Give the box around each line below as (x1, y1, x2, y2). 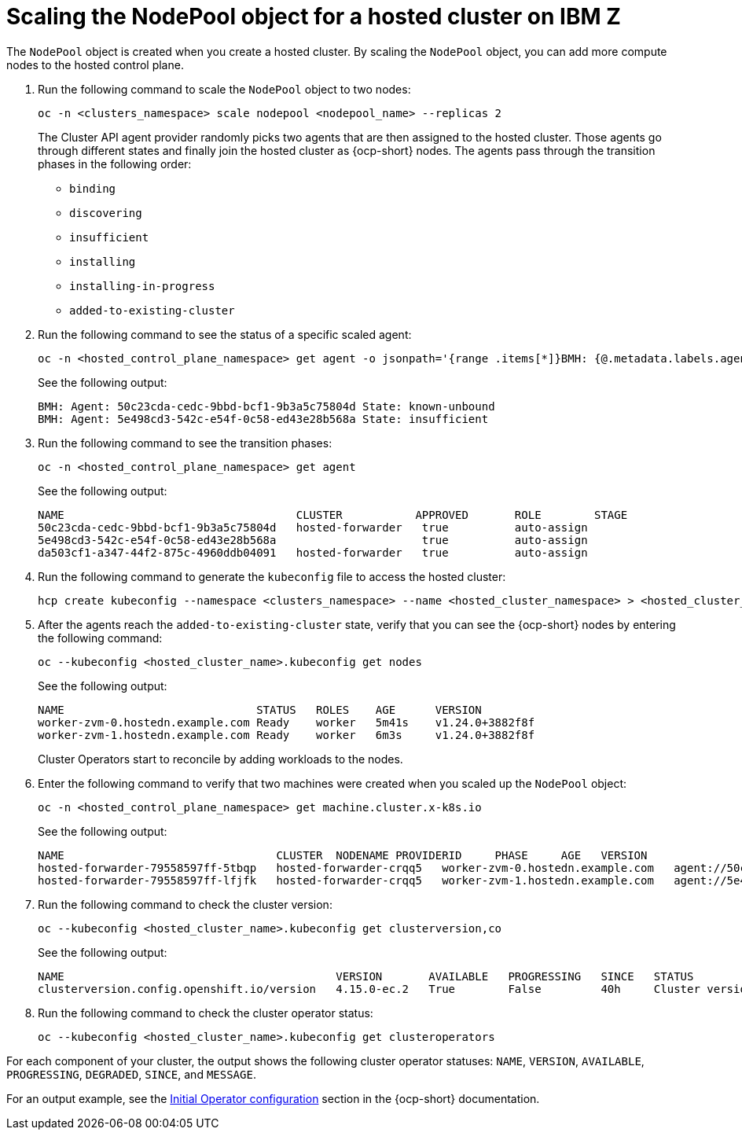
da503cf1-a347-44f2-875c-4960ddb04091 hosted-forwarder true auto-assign (38, 546, 588, 559)
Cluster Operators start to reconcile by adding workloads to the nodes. (38, 752, 403, 766)
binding (69, 182, 116, 195)
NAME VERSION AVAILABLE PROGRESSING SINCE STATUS (38, 969, 694, 983)
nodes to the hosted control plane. (6, 57, 184, 72)
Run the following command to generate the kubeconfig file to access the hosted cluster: (38, 569, 506, 583)
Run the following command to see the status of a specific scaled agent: (38, 327, 412, 341)
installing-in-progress (69, 279, 215, 292)
